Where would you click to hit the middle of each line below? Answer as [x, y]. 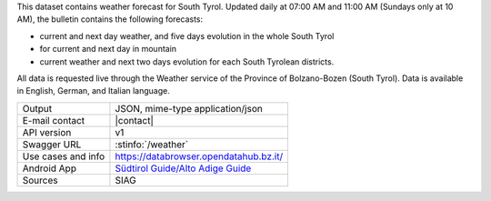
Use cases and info [64, 156]
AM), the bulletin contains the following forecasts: [110, 19]
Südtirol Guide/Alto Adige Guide [183, 168]
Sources [40, 180]
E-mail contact [54, 120]
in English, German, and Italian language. [93, 91]
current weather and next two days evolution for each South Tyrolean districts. [187, 61]
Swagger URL [52, 144]
